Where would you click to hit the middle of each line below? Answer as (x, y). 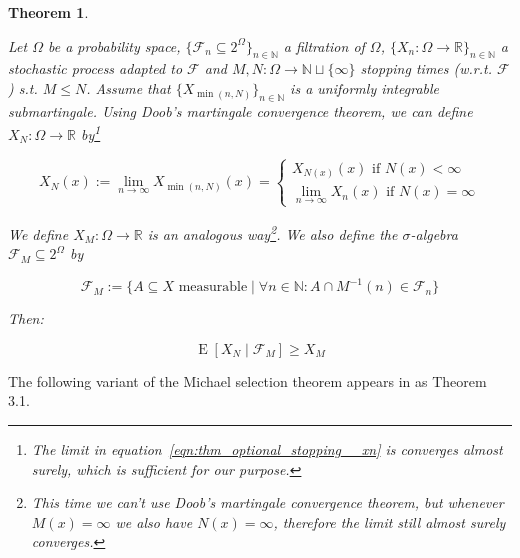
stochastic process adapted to (95, 68)
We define (38, 233)
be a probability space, (114, 45)
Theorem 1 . (48, 12)
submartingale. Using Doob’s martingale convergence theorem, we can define (240, 110)
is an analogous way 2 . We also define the (272, 232)
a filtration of (324, 45)
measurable (213, 287)
